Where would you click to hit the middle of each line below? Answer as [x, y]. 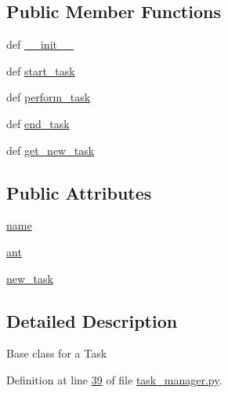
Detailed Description [92, 320]
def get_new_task [51, 150]
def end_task [38, 123]
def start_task [41, 70]
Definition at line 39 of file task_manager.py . [114, 379]
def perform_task [49, 97]
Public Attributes [79, 192]
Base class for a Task [57, 353]
